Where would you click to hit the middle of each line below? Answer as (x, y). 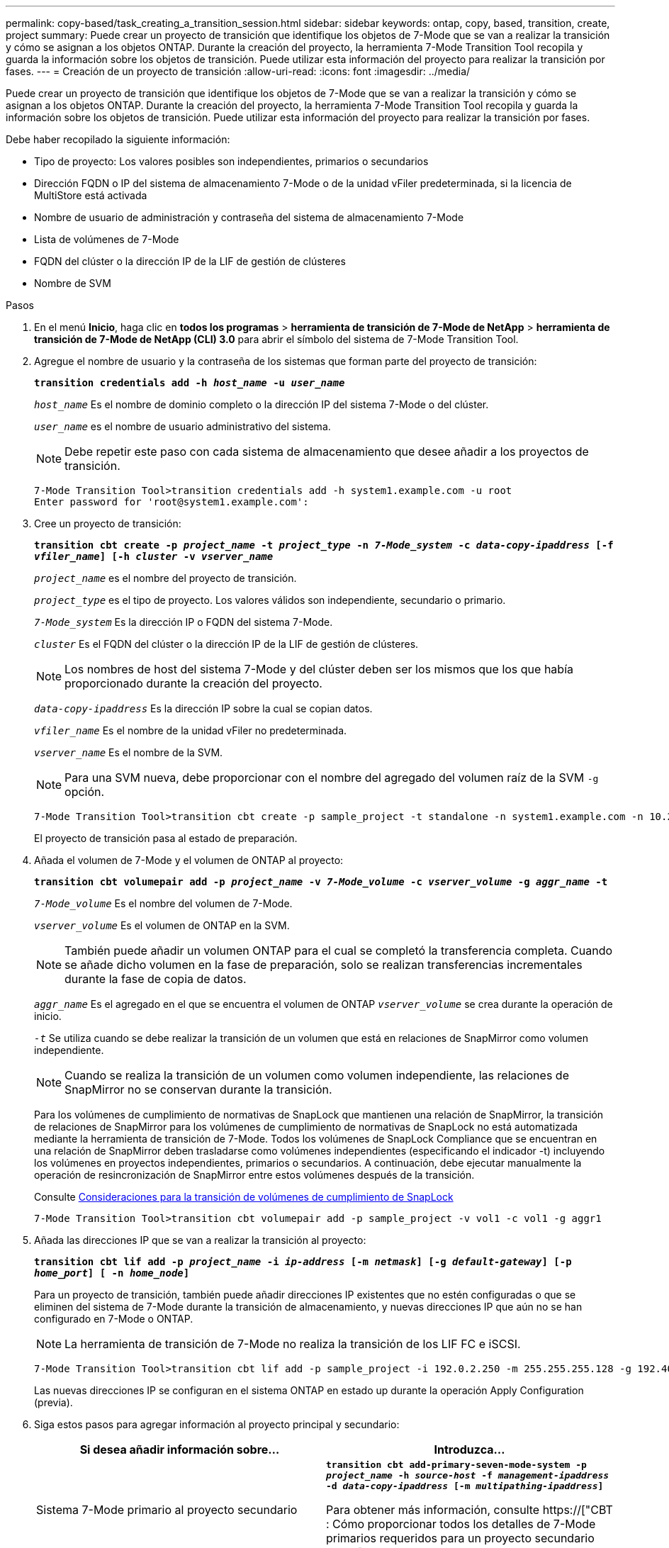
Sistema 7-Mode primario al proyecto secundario (167, 1509)
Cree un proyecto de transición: (108, 523)
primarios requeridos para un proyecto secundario (460, 1538)
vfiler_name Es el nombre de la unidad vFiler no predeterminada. (191, 730)
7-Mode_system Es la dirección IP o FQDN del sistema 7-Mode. (184, 622)
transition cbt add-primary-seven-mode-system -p (456, 1465)
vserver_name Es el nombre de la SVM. (129, 752)
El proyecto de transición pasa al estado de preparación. (166, 838)
